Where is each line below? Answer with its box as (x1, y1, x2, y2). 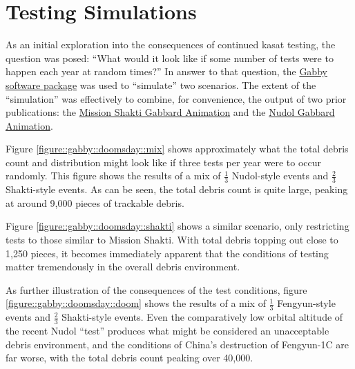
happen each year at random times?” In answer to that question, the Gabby (6, 64, 327, 79)
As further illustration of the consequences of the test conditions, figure (6, 282, 307, 297)
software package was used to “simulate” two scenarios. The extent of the (6, 77, 316, 92)
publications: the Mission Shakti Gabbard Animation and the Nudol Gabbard (6, 105, 335, 119)
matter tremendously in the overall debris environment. (6, 259, 240, 274)
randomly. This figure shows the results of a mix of (6, 168, 221, 183)
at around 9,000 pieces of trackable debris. (6, 195, 184, 210)
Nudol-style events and (231, 168, 329, 183)
